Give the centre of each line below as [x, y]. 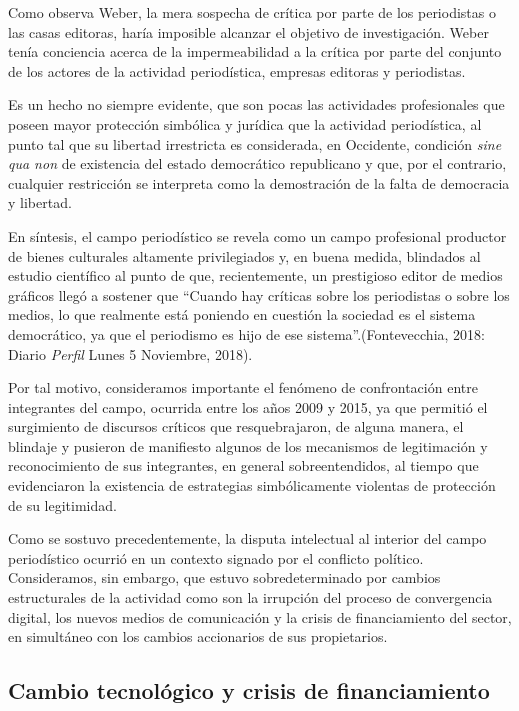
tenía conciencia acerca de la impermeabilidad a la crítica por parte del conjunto [255, 51]
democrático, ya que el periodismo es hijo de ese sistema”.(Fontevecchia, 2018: [246, 333]
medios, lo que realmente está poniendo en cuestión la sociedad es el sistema [242, 314]
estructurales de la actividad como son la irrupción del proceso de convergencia [250, 597]
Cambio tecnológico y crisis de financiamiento [249, 690]
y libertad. [40, 202]
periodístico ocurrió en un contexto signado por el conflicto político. [216, 557]
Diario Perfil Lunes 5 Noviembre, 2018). [130, 353]
